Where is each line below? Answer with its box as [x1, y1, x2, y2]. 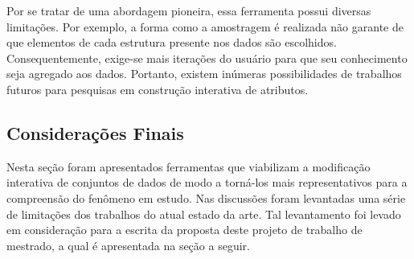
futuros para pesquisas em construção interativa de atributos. [6, 80, 309, 97]
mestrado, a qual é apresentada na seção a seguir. [6, 236, 250, 253]
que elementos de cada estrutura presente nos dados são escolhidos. [6, 34, 337, 51]
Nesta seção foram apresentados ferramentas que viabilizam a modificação [6, 158, 371, 175]
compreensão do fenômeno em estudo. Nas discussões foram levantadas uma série [6, 189, 406, 206]
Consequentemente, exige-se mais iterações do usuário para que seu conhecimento [6, 49, 408, 66]
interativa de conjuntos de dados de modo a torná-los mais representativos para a [6, 174, 408, 191]
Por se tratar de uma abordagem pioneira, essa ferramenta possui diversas [6, 2, 371, 18]
